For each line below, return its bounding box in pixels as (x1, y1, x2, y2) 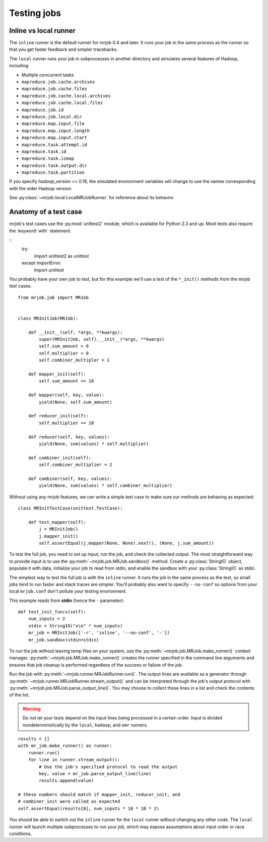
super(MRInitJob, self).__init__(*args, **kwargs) (39, 337, 165, 342)
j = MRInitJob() (39, 526, 78, 532)
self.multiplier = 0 (39, 350, 89, 356)
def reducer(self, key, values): (28, 434, 110, 440)
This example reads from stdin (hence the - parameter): (9, 598, 125, 603)
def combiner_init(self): (28, 455, 92, 461)
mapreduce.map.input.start (21, 135, 87, 140)
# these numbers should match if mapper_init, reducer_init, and (18, 792, 181, 798)
